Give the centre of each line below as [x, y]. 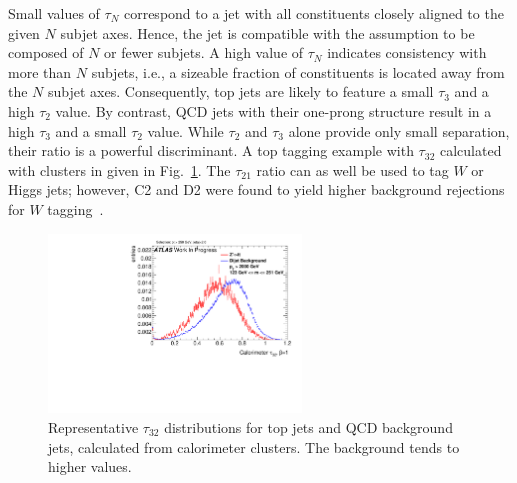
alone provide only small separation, [399, 130]
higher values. [90, 466]
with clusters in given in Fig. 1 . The [119, 169]
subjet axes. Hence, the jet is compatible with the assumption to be [267, 32]
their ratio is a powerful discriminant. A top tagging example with [211, 150]
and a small [91, 130]
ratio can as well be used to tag [352, 169]
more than [40, 71]
